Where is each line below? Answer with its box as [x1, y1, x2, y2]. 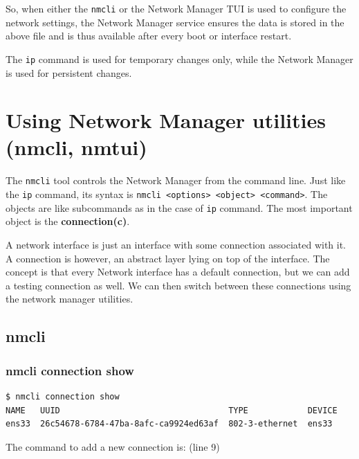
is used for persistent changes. [6, 65, 132, 80]
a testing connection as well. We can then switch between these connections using [6, 278, 351, 292]
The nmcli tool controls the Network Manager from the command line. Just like [6, 173, 346, 188]
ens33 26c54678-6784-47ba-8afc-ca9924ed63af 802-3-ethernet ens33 [6, 419, 333, 429]
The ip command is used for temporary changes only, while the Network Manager [6, 51, 353, 66]
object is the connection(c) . [6, 214, 130, 228]
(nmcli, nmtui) [6, 133, 147, 161]
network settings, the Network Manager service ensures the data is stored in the [6, 15, 344, 29]
